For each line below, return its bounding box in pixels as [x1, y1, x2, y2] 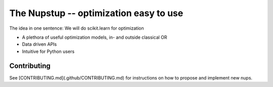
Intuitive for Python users [22, 48, 75, 54]
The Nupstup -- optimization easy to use [9, 8, 184, 19]
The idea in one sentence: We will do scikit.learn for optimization [9, 25, 144, 31]
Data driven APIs [22, 41, 57, 47]
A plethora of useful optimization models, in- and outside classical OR [22, 34, 167, 40]
